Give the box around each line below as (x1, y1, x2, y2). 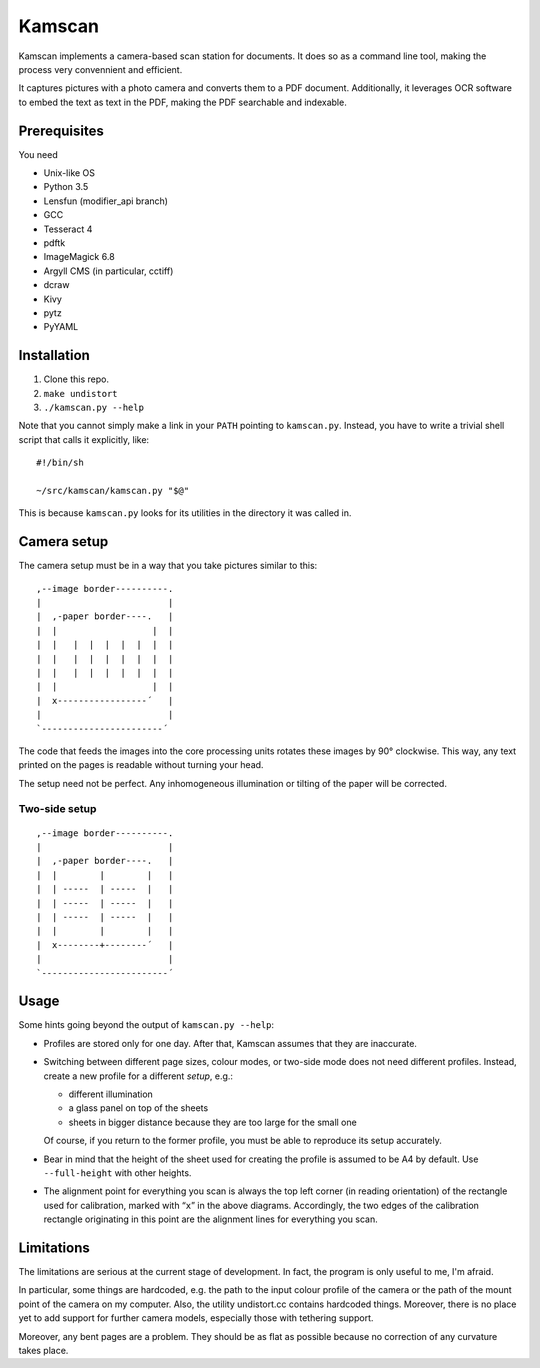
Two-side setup (18, 802, 97, 816)
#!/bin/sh (36, 457, 84, 469)
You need (18, 148, 59, 160)
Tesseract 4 (43, 223, 93, 235)
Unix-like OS (43, 167, 95, 179)
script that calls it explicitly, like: (18, 433, 150, 445)
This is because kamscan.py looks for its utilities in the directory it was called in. (18, 507, 352, 519)
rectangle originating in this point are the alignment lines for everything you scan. (43, 1213, 379, 1225)
